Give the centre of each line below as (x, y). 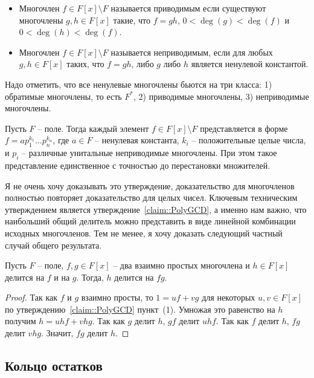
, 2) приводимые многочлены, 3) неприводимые (221, 96)
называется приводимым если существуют (188, 8)
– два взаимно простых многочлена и (181, 265)
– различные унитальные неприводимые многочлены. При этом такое (149, 153)
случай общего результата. (53, 245)
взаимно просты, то (117, 297)
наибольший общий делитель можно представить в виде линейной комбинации (150, 221)
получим (21, 321)
